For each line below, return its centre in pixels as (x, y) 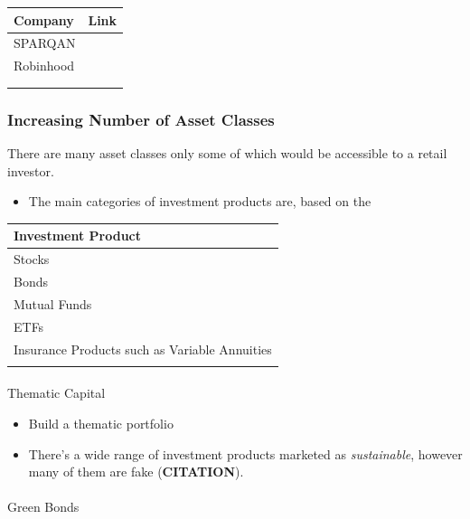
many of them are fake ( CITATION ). (136, 472)
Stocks (32, 259)
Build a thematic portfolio (101, 424)
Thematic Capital (56, 393)
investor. (31, 170)
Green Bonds (43, 507)
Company (44, 19)
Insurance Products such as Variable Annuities (143, 349)
